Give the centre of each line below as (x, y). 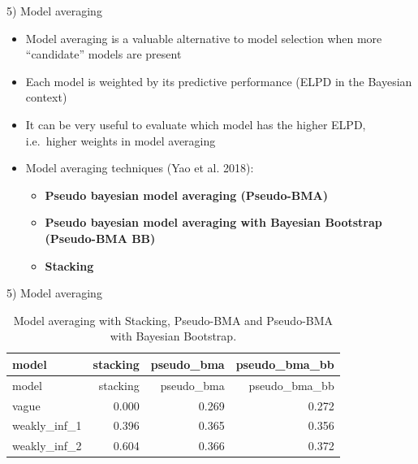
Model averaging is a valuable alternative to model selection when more (204, 38)
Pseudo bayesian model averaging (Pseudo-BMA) (187, 195)
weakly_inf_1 (47, 425)
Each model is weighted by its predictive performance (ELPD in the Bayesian (219, 81)
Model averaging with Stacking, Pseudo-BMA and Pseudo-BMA (173, 320)
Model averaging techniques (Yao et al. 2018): (140, 168)
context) (46, 97)
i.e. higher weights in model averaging (121, 140)
